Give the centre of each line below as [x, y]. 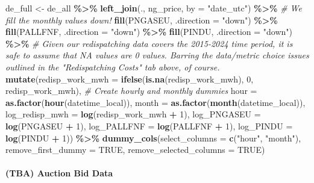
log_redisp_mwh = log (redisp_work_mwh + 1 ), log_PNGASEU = [133, 114]
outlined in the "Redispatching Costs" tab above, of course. [113, 67]
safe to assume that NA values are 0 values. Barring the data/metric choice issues [157, 55]
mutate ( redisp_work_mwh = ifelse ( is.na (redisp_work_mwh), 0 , [130, 79]
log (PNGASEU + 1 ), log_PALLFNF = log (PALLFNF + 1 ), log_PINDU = [149, 126]
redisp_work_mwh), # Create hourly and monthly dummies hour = [131, 91]
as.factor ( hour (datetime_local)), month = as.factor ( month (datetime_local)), [155, 102]
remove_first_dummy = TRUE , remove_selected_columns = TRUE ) [135, 150]
